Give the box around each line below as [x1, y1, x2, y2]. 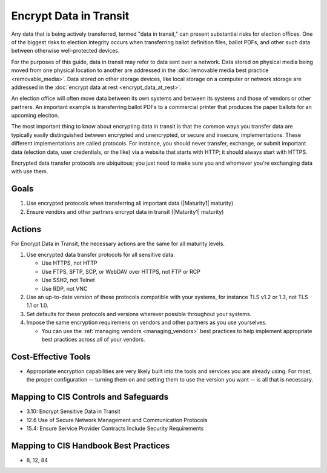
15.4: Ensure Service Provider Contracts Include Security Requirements [26, 425, 204, 432]
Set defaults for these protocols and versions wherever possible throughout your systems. [26, 310, 252, 317]
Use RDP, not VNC [41, 285, 88, 292]
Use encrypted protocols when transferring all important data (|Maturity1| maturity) [26, 200, 234, 207]
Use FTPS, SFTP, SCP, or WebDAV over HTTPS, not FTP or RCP [41, 268, 201, 275]
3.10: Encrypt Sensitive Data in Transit [26, 408, 121, 415]
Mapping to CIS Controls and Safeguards [11, 392, 169, 402]
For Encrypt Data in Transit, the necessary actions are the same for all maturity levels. [11, 240, 225, 247]
